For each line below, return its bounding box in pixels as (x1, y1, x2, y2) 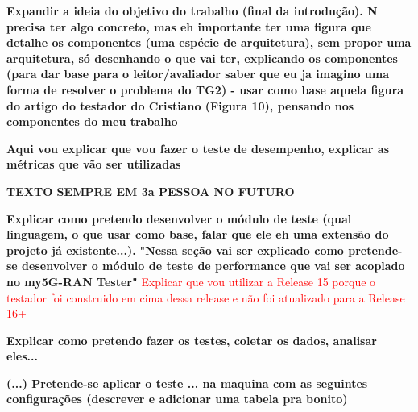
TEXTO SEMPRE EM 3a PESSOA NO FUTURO (6, 182, 295, 199)
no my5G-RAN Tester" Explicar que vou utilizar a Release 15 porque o (6, 273, 376, 289)
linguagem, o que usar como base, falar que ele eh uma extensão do (6, 226, 389, 243)
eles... (6, 347, 38, 364)
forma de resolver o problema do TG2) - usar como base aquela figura (6, 81, 404, 98)
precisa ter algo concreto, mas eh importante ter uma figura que (6, 18, 371, 35)
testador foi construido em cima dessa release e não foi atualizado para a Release (6, 289, 405, 306)
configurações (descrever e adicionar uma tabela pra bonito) (6, 390, 348, 407)
